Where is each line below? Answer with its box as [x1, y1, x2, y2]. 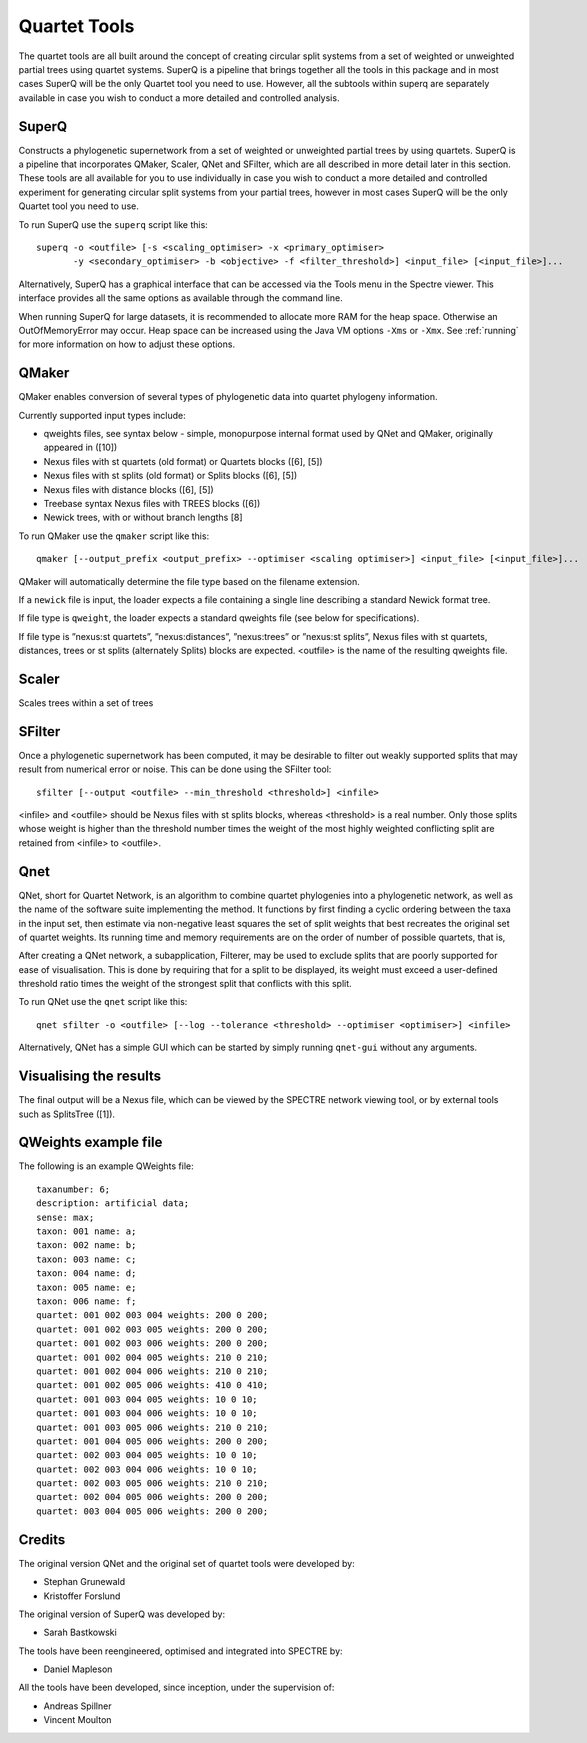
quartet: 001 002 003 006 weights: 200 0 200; [36, 1338, 269, 1349]
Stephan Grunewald [43, 1576, 125, 1588]
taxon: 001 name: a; [36, 1226, 137, 1237]
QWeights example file [18, 1134, 163, 1151]
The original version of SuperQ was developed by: [18, 1608, 225, 1620]
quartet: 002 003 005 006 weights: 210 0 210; [36, 1478, 269, 1489]
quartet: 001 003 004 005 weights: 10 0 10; [36, 1393, 259, 1405]
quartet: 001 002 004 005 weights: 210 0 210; [36, 1351, 269, 1363]
